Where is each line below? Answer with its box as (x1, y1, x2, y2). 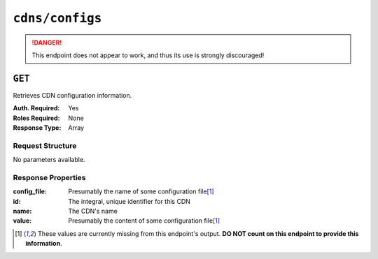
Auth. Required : (13, 104, 60, 112)
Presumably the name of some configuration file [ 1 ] (68, 187, 214, 195)
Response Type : (13, 124, 62, 132)
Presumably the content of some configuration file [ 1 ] (68, 216, 220, 225)
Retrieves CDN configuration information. (13, 91, 132, 99)
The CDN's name (68, 207, 118, 216)
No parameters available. (13, 156, 85, 164)
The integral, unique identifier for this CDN (68, 197, 190, 205)
